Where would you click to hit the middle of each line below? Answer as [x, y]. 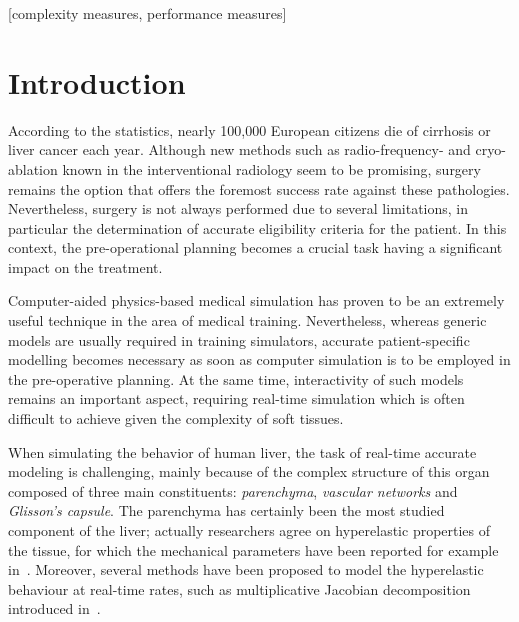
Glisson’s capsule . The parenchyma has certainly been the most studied [226, 510]
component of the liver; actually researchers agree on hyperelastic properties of [249, 530]
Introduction [97, 81]
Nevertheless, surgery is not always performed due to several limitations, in [238, 208]
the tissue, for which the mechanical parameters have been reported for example [253, 549]
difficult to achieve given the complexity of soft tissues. [176, 418]
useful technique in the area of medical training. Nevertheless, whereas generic [247, 320]
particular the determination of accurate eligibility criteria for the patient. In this [257, 227]
